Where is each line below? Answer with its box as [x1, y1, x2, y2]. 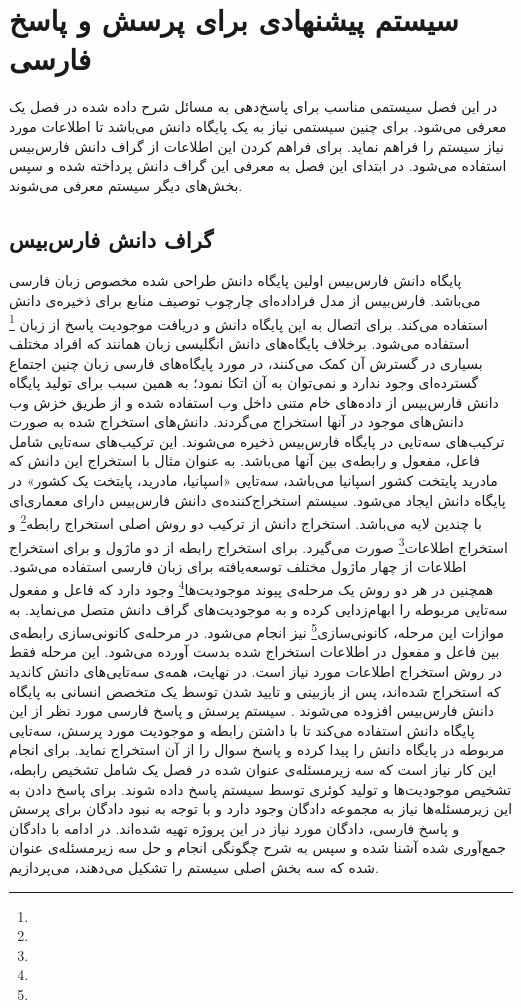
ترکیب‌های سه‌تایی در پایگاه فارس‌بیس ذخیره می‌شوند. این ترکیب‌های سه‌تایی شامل [9, 430, 505, 451]
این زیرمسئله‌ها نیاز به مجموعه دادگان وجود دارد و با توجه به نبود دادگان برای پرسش [9, 798, 513, 819]
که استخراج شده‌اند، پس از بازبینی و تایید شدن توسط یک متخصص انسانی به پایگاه [9, 680, 501, 701]
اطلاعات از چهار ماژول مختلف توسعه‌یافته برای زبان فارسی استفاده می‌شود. [9, 555, 467, 576]
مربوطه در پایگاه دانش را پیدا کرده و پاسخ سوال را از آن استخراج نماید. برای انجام [9, 739, 505, 760]
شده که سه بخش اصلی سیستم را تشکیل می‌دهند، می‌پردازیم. [9, 856, 379, 877]
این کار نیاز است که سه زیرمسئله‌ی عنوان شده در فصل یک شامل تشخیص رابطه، [9, 759, 497, 780]
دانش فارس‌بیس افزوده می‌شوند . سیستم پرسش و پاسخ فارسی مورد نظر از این [9, 700, 495, 721]
